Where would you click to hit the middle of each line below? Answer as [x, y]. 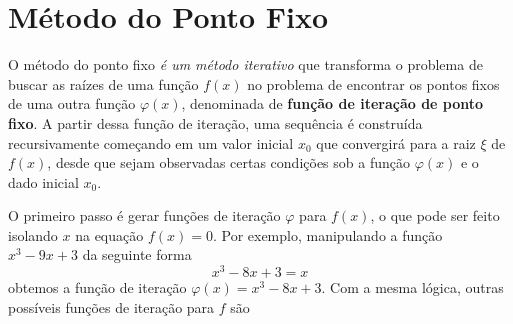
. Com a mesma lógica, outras [412, 287]
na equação [109, 234]
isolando [33, 234]
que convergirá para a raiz [396, 142]
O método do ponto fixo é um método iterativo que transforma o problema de [245, 64]
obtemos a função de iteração [97, 287]
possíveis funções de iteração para [111, 306]
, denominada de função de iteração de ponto [332, 103]
